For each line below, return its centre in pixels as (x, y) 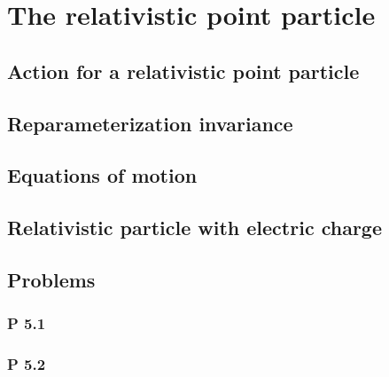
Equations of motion (102, 175)
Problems (51, 279)
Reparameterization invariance (150, 123)
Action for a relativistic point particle (183, 71)
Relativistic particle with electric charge (194, 228)
